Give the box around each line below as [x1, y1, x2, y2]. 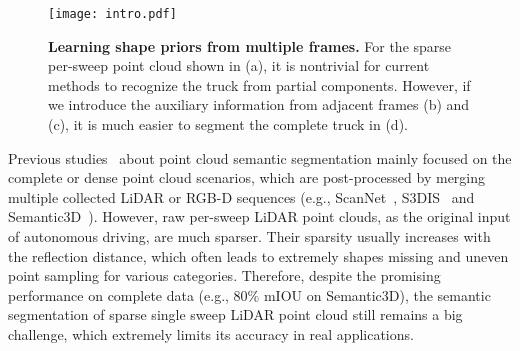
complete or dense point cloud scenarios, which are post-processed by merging [8, 167, 486, 188]
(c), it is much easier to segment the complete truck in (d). [48, 114, 408, 135]
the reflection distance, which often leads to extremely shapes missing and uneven [8, 245, 509, 266]
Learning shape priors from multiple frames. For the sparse [48, 35, 452, 56]
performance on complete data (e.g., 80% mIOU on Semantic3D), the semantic [8, 284, 491, 305]
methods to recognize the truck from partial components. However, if [48, 74, 471, 95]
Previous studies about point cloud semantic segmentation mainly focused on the [8, 147, 512, 168]
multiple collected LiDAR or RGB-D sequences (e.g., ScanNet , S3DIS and [8, 186, 475, 207]
